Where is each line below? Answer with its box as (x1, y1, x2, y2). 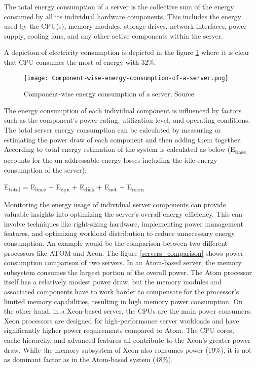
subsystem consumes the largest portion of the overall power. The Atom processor (4, 267, 252, 277)
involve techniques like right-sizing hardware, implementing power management (4, 218, 243, 229)
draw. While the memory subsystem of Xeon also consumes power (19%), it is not (4, 344, 252, 355)
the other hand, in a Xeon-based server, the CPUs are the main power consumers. (4, 306, 252, 316)
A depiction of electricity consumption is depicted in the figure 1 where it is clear (4, 47, 250, 57)
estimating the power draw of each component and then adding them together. (4, 134, 242, 144)
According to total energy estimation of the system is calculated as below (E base (4, 144, 246, 155)
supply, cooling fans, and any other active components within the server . (4, 30, 223, 41)
